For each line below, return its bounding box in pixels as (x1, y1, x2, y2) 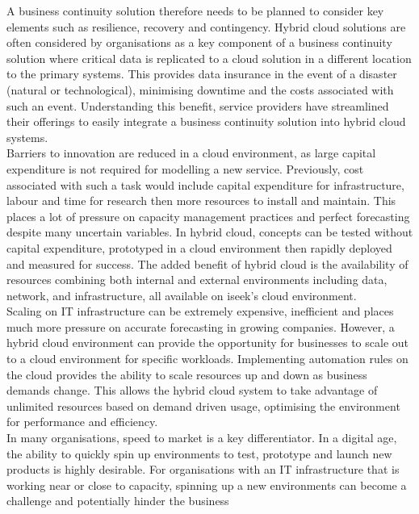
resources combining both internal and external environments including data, (6, 271, 388, 288)
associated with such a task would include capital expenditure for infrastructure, (6, 176, 404, 193)
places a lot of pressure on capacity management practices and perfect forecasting (6, 207, 410, 224)
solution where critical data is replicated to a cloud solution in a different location (6, 49, 412, 66)
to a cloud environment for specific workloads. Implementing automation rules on (6, 350, 409, 367)
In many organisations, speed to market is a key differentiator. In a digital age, (6, 429, 397, 446)
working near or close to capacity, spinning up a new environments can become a (6, 476, 407, 493)
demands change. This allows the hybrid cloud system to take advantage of (6, 382, 378, 399)
